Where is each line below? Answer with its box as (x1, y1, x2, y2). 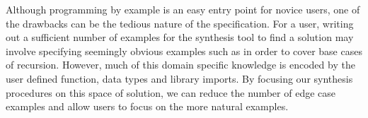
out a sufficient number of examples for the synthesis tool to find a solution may (6, 30, 354, 45)
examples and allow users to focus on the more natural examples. (6, 99, 289, 114)
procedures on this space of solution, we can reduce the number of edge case (6, 85, 335, 100)
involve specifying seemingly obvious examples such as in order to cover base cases (6, 43, 362, 58)
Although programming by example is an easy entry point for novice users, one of (6, 2, 360, 16)
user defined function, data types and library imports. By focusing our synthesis (6, 71, 353, 85)
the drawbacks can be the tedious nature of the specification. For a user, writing (6, 16, 354, 30)
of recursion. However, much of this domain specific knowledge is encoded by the (6, 57, 355, 72)
